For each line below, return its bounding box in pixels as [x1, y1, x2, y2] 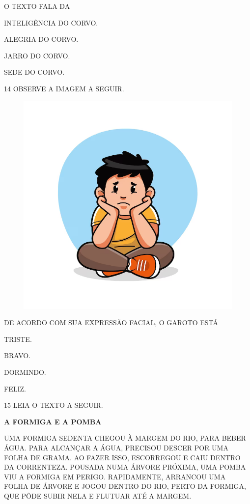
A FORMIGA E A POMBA [4, 416, 102, 426]
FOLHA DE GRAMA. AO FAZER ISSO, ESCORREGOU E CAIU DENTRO [4, 452, 241, 462]
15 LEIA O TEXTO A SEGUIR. [4, 400, 103, 410]
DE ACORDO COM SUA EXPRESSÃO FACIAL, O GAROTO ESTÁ [4, 317, 219, 328]
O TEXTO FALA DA [4, 1, 70, 11]
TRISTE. [4, 334, 32, 344]
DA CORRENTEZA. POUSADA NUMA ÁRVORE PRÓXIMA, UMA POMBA [4, 462, 246, 472]
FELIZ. [4, 383, 26, 393]
